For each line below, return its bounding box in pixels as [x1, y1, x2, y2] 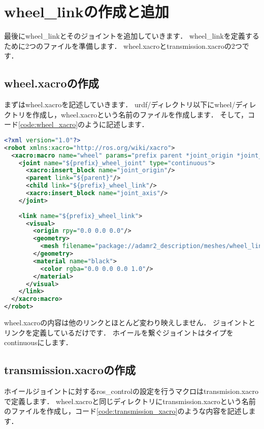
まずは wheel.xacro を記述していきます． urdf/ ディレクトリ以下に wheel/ [4, 99, 236, 110]
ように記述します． [85, 119, 149, 130]
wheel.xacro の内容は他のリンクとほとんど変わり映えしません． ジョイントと [4, 317, 256, 328]
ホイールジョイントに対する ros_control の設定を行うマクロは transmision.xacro [4, 386, 258, 396]
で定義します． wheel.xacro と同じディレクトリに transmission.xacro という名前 [4, 395, 256, 406]
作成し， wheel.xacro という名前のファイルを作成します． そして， [32, 109, 248, 119]
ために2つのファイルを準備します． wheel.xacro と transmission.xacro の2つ [4, 40, 242, 51]
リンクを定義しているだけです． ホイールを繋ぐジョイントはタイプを [4, 327, 234, 338]
